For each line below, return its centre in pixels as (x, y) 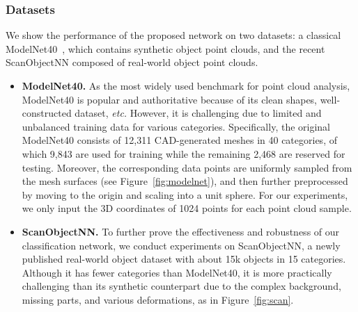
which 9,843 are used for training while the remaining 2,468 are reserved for (184, 153)
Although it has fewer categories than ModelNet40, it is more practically (177, 272)
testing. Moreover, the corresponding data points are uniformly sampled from (187, 167)
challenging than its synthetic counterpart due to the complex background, (181, 286)
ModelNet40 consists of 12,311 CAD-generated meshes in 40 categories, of (179, 140)
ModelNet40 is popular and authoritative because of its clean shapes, (170, 99)
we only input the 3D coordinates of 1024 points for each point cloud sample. (187, 208)
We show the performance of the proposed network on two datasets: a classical (173, 35)
